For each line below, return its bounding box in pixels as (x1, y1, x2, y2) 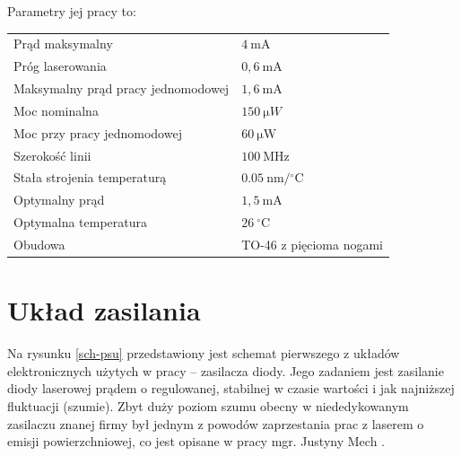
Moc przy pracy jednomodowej (13, 123, 182, 142)
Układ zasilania (7, 292, 201, 329)
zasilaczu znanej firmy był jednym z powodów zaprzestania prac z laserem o (7, 414, 424, 433)
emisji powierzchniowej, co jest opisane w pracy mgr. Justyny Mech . (7, 432, 385, 451)
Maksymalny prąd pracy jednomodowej (13, 79, 230, 98)
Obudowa (13, 234, 65, 253)
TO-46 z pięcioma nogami (241, 234, 384, 253)
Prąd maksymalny (13, 34, 113, 53)
